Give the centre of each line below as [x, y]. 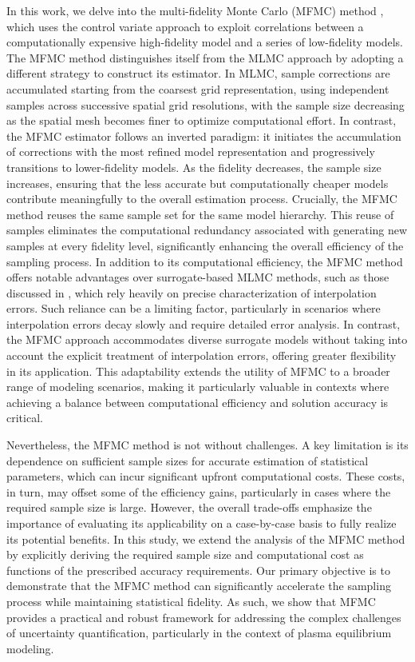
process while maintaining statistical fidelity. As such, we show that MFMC [191, 601]
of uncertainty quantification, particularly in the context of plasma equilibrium [199, 633]
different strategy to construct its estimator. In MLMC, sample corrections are [198, 73]
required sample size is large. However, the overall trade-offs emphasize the [189, 507]
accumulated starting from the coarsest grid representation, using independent [198, 88]
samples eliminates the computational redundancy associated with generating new [207, 230]
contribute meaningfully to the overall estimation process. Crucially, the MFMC [202, 199]
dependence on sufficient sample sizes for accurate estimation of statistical [188, 460]
